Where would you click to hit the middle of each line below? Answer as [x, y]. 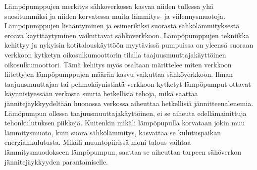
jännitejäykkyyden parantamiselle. [56, 161]
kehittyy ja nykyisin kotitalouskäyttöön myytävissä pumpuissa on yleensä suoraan [129, 45]
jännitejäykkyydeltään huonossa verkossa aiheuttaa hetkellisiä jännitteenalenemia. [129, 103]
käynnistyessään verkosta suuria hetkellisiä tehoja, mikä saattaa [101, 93]
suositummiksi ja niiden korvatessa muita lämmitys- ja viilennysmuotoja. [115, 16]
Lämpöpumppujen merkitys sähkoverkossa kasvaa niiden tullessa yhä [109, 6]
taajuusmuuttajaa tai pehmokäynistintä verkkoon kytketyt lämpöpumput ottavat [128, 84]
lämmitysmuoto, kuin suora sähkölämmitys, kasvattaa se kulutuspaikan [113, 132]
